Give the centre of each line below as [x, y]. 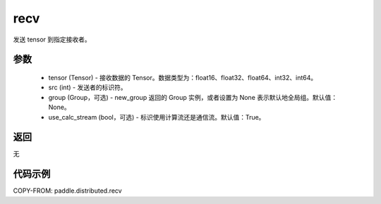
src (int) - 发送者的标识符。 [87, 87]
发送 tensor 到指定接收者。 [52, 39]
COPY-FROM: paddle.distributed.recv [68, 191]
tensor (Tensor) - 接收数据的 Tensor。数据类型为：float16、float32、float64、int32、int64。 [183, 77]
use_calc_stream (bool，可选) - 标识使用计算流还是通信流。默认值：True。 [157, 117]
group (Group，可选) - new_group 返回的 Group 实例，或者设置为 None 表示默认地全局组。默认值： [193, 97]
